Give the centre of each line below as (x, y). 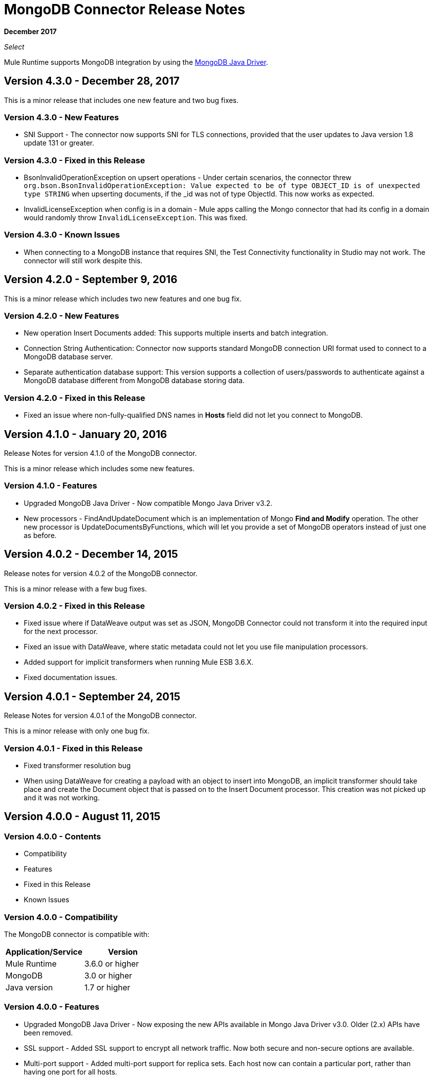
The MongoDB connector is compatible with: (77, 934)
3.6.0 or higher (112, 963)
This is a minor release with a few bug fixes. (75, 588)
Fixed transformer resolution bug (77, 765)
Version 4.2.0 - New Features (62, 316)
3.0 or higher (108, 975)
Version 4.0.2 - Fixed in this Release (74, 606)
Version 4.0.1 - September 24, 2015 (92, 696)
